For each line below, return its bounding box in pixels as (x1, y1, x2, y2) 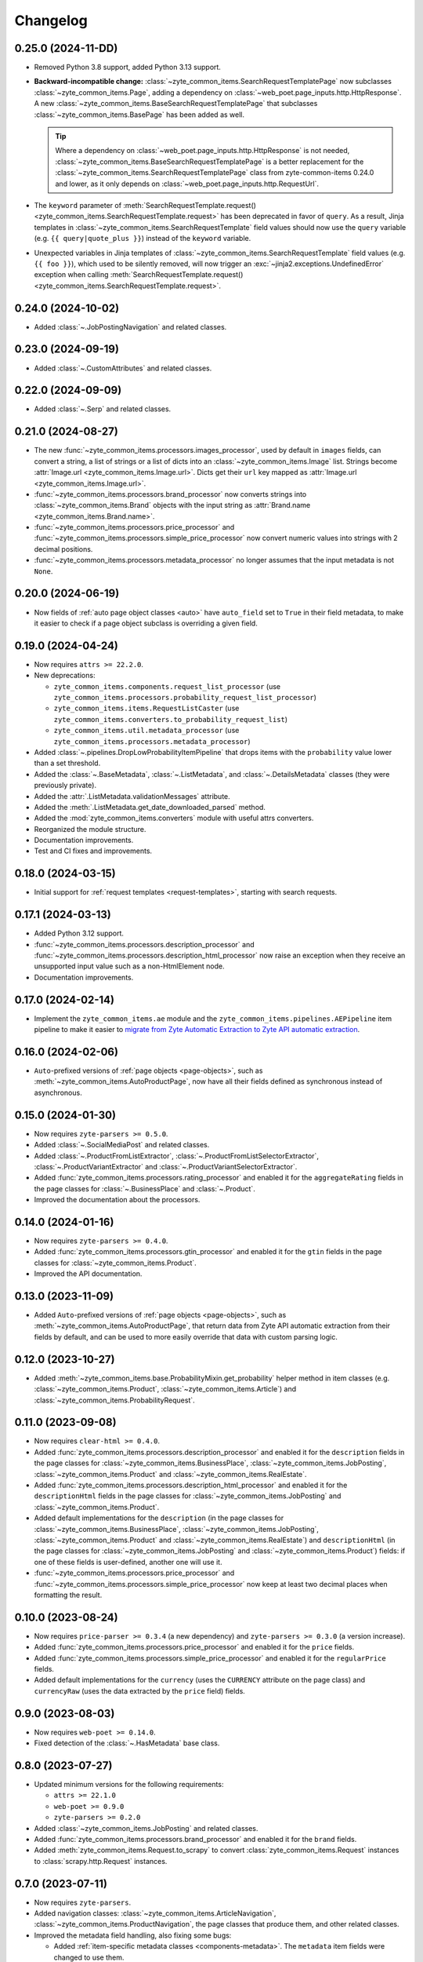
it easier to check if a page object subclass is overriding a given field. (34, 618, 258, 628)
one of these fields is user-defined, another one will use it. (34, 1557, 222, 1566)
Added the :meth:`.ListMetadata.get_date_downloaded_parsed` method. (34, 802, 266, 811)
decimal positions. (34, 544, 93, 553)
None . (34, 566, 53, 576)
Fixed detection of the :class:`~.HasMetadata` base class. (34, 1738, 220, 1748)
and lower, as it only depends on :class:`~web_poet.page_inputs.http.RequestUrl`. (55, 179, 319, 188)
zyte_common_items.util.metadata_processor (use (53, 726, 240, 735)
